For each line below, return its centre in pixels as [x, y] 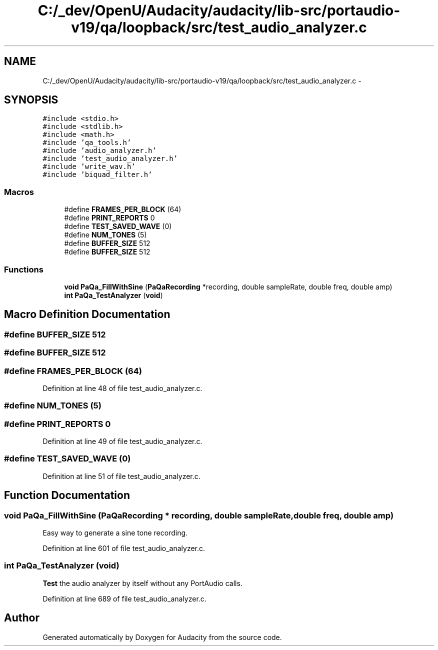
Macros [19, 192]
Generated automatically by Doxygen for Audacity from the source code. [162, 637]
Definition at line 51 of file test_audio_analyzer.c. [121, 476]
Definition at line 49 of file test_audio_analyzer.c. [122, 441]
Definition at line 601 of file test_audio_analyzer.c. [124, 548]
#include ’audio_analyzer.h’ [99, 151]
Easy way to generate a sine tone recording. [115, 533]
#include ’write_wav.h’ [89, 167]
